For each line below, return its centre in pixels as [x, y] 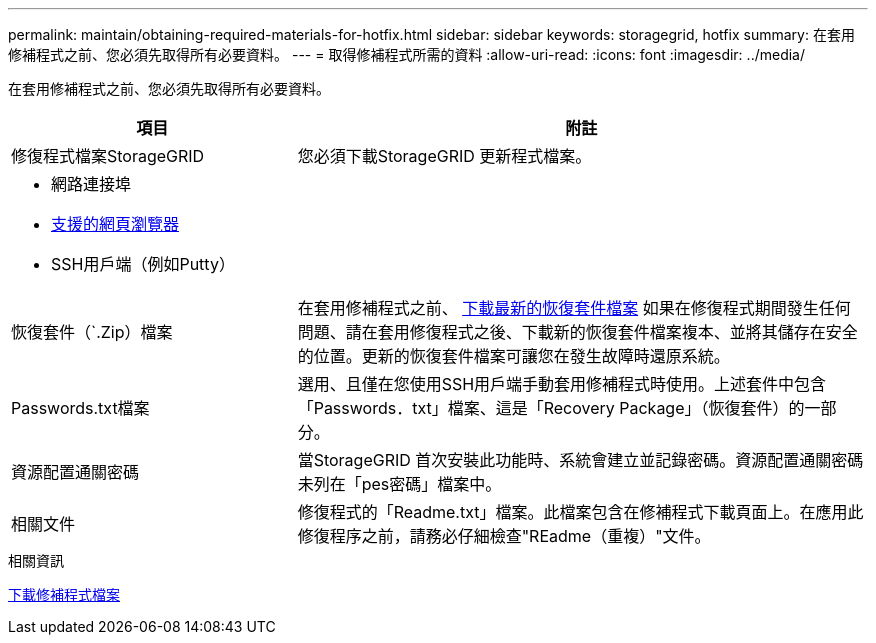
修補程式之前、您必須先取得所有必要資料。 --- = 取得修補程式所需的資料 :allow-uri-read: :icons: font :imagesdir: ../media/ [407, 54]
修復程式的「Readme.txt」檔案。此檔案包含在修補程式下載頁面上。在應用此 [580, 512]
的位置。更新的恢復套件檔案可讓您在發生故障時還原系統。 [513, 356]
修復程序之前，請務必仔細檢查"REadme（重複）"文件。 [504, 536]
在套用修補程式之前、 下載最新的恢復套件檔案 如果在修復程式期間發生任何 [574, 308]
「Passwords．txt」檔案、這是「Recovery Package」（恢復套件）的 [551, 408]
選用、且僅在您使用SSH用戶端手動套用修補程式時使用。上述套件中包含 [562, 384]
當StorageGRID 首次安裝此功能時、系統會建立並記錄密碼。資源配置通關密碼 [580, 460]
